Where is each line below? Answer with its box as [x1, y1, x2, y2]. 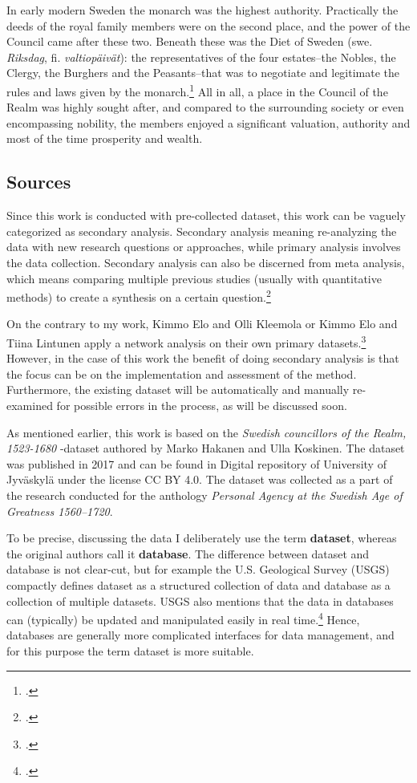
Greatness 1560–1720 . [6, 502, 113, 519]
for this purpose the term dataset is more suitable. [6, 643, 254, 659]
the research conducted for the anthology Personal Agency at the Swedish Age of [6, 487, 403, 504]
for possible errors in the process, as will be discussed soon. [56, 397, 347, 414]
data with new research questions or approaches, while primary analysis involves [6, 238, 401, 255]
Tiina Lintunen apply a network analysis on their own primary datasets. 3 [6, 332, 366, 351]
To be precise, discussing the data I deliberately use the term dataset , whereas [6, 529, 397, 546]
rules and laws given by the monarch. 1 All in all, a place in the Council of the [6, 80, 388, 99]
